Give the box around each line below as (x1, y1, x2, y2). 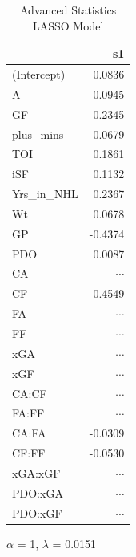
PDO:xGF (12, 504, 62, 521)
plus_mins (12, 125, 64, 142)
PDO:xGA (12, 484, 63, 501)
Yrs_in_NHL (12, 185, 78, 202)
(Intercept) (12, 66, 66, 83)
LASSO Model (32, 17, 104, 34)
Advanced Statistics (20, 2, 117, 18)
